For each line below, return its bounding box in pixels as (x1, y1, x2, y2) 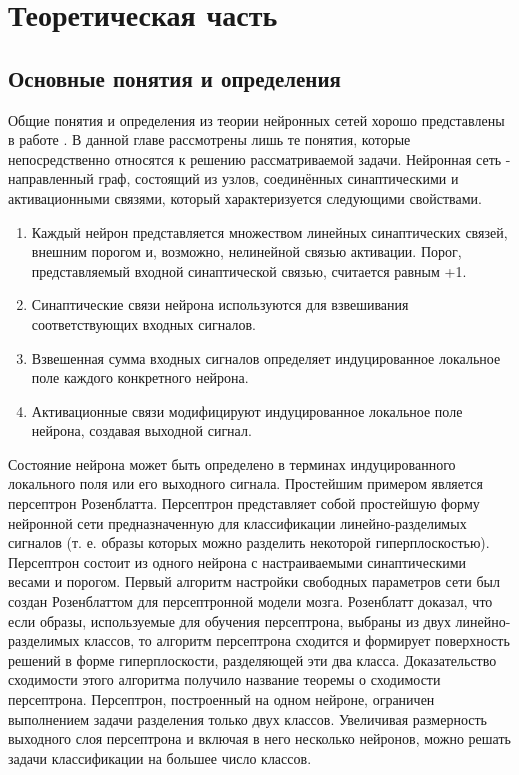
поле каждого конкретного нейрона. (31, 367, 249, 388)
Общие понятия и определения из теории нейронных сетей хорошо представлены (8, 109, 505, 130)
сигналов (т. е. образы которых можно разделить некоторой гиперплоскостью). (8, 532, 490, 553)
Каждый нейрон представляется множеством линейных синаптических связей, (31, 221, 508, 242)
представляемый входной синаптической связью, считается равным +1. (31, 260, 467, 281)
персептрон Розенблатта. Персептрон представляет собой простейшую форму (8, 493, 480, 514)
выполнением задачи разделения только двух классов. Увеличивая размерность (8, 708, 487, 729)
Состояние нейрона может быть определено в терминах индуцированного (8, 453, 456, 474)
